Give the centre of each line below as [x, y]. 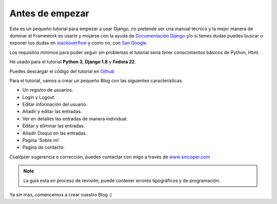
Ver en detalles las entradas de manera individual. [75, 118]
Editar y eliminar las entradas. [54, 126]
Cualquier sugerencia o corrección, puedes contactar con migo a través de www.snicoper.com [110, 157]
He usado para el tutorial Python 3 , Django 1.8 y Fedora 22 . [73, 62]
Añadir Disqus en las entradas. [55, 133]
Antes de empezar [49, 13]
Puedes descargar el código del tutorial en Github [62, 71]
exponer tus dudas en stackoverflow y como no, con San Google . [79, 43]
